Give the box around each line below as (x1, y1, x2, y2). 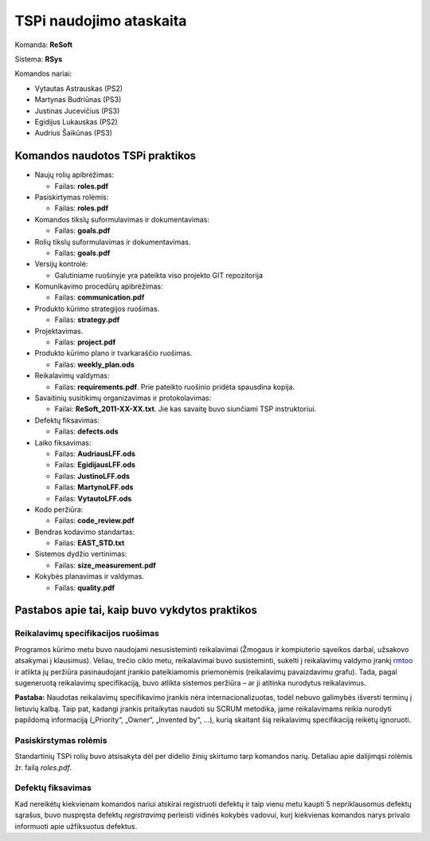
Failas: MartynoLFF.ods (54, 482, 134, 492)
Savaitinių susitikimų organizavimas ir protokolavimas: (34, 393, 212, 403)
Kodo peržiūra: (34, 505, 84, 514)
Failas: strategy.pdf (54, 315, 120, 324)
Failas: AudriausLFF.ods (54, 449, 135, 458)
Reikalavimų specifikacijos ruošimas (14, 628, 159, 639)
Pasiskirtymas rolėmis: (34, 192, 109, 202)
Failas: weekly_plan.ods (54, 360, 135, 369)
